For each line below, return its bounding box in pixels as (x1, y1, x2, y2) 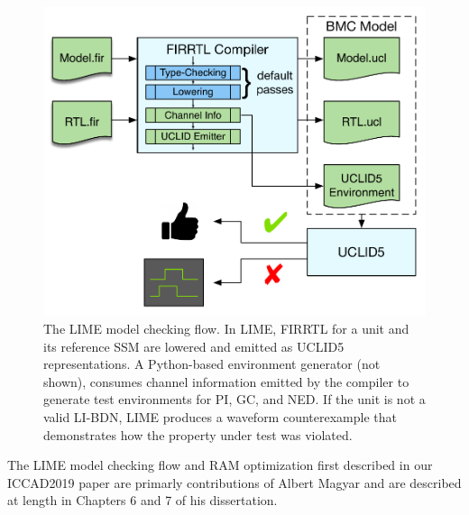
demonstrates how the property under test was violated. (43, 425, 353, 444)
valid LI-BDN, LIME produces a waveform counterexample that (43, 408, 397, 427)
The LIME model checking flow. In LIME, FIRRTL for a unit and (43, 319, 409, 338)
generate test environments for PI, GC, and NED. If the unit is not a (43, 390, 426, 409)
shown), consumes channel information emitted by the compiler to (43, 372, 409, 391)
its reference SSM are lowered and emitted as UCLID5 (43, 336, 345, 355)
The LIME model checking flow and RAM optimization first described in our (7, 455, 433, 474)
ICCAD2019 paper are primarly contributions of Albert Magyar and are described (7, 473, 462, 492)
